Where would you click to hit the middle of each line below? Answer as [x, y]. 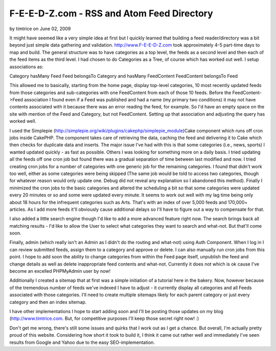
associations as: [26, 67]
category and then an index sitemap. [48, 302]
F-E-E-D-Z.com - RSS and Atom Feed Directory [111, 13]
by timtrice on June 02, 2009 [40, 29]
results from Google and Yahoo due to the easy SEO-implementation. [82, 342]
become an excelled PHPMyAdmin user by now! [60, 271]
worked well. [23, 121]
